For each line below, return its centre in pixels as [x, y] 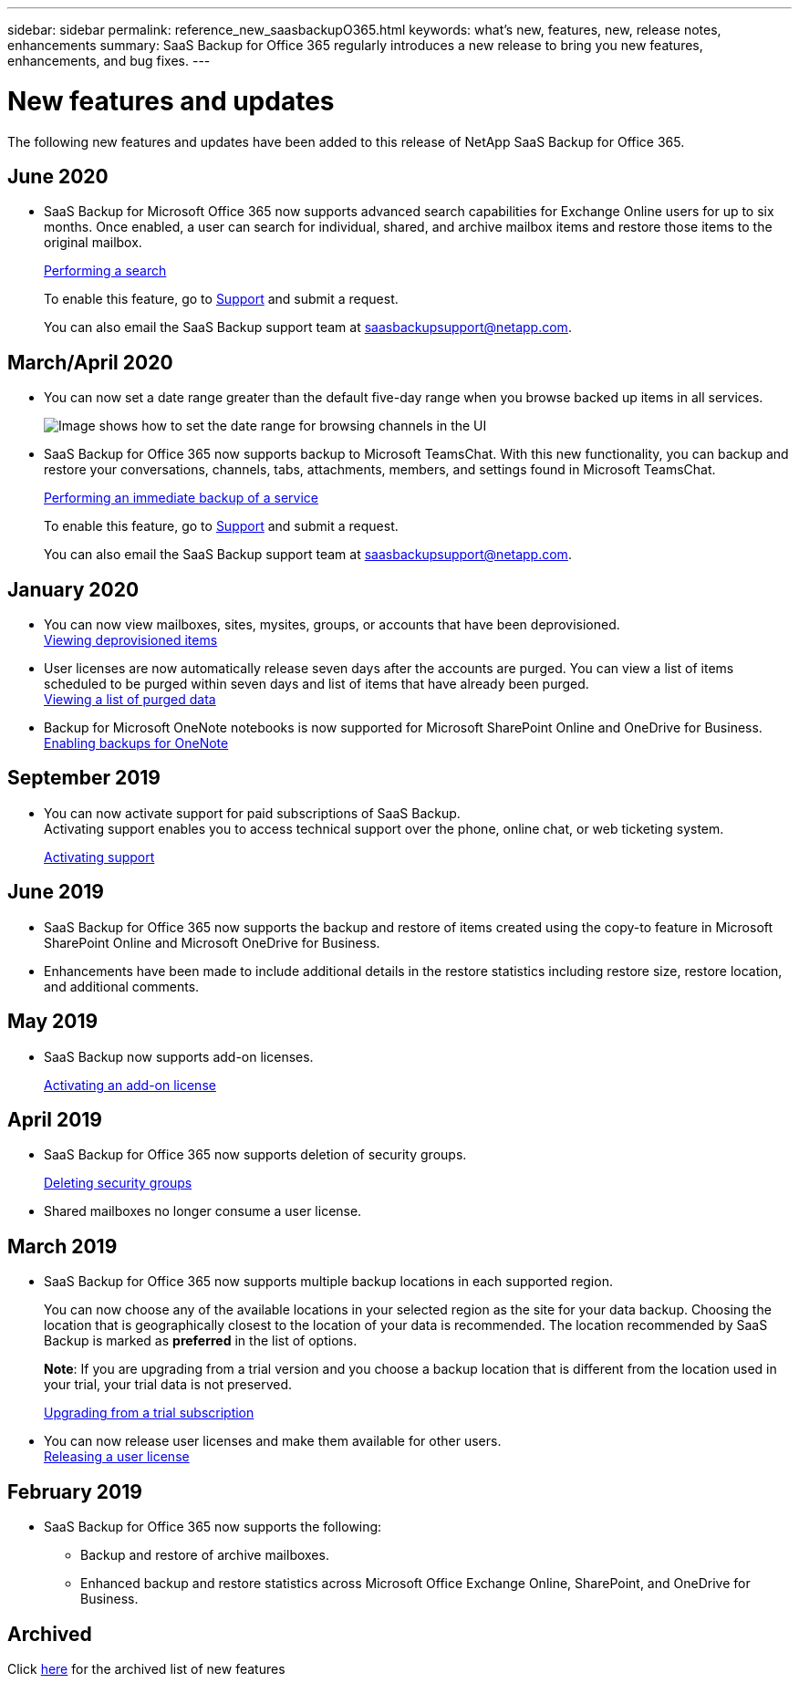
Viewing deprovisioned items [131, 640]
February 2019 [75, 1491]
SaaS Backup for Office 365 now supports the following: [213, 1527]
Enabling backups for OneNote [136, 743]
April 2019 [55, 1119]
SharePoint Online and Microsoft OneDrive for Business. [212, 942]
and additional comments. [122, 986]
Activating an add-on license [130, 1085]
